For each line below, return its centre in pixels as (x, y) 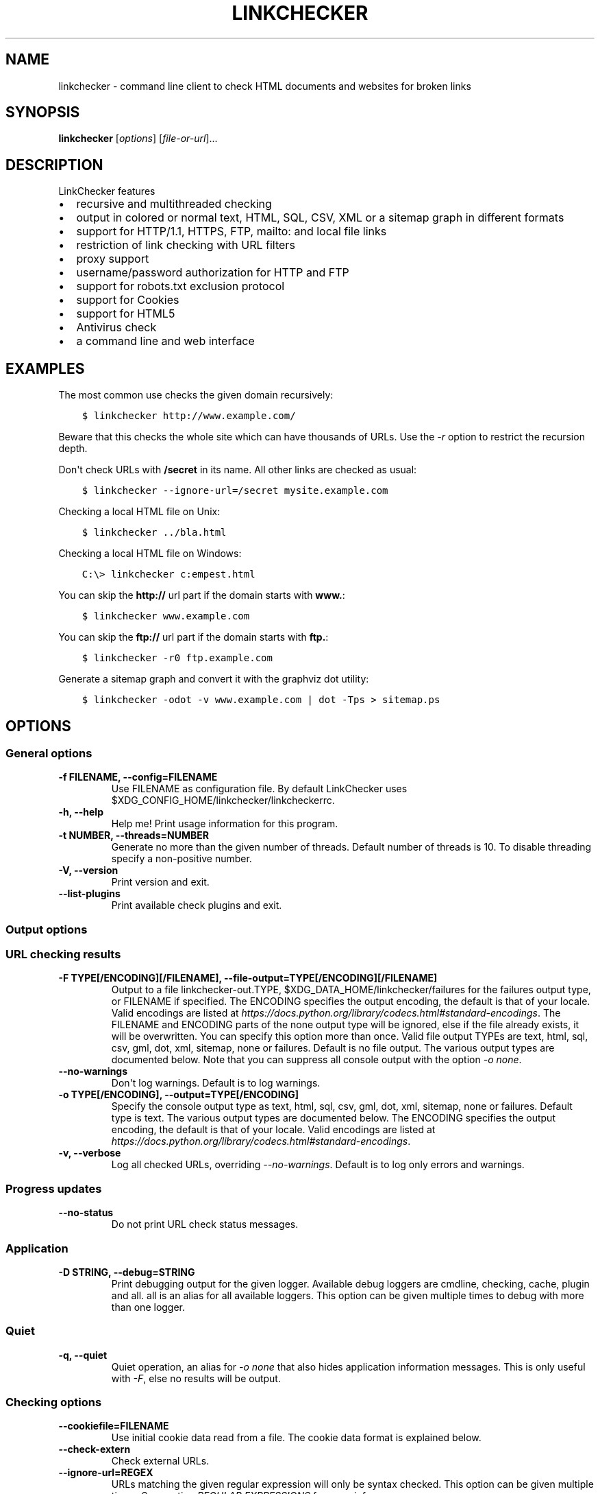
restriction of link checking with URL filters (186, 245)
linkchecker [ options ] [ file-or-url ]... (138, 139)
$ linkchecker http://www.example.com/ (189, 416)
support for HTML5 (126, 314)
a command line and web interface (165, 341)
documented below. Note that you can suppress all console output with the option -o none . (316, 1060)
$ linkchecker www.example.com (166, 616)
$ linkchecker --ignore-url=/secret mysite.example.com (235, 491)
